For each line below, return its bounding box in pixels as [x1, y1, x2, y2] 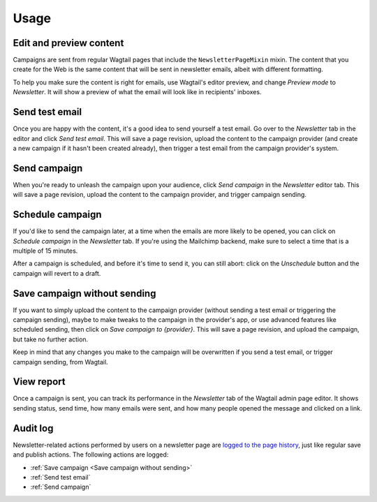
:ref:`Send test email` [30, 473, 91, 481]
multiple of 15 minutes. [13, 246, 78, 255]
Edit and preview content [13, 37, 124, 49]
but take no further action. [13, 335, 89, 344]
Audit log [13, 422, 54, 434]
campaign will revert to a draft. [13, 269, 101, 277]
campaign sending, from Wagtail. [13, 357, 108, 366]
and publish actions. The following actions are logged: [13, 450, 169, 459]
